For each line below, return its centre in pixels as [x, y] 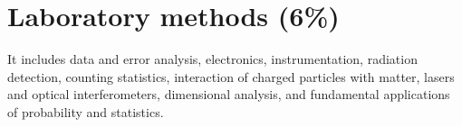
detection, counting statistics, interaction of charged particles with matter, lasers [231, 76]
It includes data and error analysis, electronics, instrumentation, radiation [212, 59]
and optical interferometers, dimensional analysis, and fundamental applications [229, 94]
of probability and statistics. [86, 111]
